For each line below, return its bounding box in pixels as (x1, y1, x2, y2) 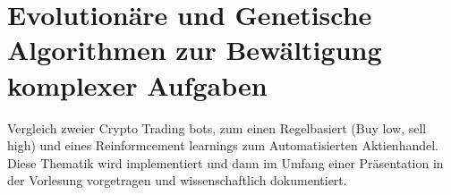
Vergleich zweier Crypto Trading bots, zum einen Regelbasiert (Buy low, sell (7, 118, 427, 137)
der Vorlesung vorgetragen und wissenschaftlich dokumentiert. (7, 171, 347, 190)
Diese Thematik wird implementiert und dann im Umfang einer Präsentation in (7, 153, 444, 172)
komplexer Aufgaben (7, 66, 268, 103)
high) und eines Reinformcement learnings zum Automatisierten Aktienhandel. (7, 136, 439, 155)
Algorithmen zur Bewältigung (7, 31, 382, 68)
